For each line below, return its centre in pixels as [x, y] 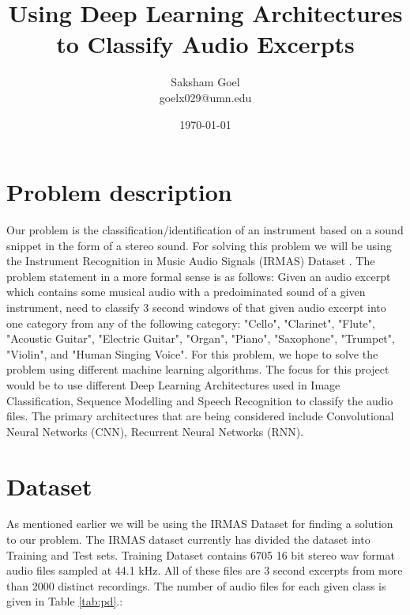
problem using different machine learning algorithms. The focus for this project [198, 369]
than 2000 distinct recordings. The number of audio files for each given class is [196, 585]
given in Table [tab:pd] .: [65, 601]
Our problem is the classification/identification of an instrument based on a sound [205, 230]
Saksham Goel [205, 82]
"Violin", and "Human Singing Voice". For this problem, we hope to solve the [192, 353]
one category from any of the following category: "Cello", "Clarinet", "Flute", [191, 323]
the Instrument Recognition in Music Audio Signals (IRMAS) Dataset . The [191, 261]
